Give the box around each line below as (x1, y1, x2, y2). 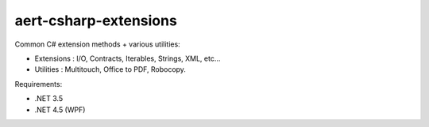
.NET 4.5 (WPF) (34, 105, 86, 114)
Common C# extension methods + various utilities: (14, 39, 180, 49)
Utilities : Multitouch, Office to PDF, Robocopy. (34, 65, 187, 74)
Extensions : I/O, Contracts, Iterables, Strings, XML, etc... (34, 54, 221, 63)
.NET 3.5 (34, 94, 64, 103)
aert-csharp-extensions (14, 12, 178, 29)
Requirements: (14, 79, 63, 88)
